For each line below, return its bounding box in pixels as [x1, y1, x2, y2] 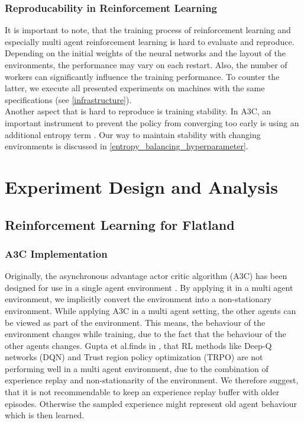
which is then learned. [5, 409, 85, 421]
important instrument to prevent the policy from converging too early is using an [5, 116, 299, 129]
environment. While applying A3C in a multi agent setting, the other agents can [5, 304, 296, 316]
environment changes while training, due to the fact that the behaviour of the [5, 328, 286, 340]
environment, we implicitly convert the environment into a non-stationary [5, 293, 271, 305]
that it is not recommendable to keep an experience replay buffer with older [5, 386, 280, 398]
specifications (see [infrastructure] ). [5, 93, 132, 105]
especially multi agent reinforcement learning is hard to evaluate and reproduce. [5, 35, 295, 47]
